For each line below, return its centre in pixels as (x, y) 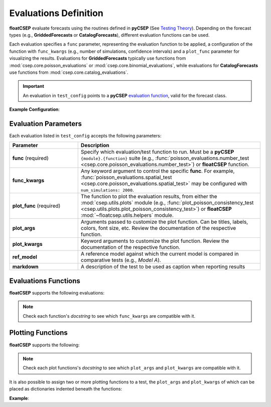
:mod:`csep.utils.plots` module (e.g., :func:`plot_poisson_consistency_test (167, 203)
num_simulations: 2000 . (107, 190)
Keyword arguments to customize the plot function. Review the (155, 241)
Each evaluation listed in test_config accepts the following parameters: (85, 135)
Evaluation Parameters (46, 124)
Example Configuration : (35, 109)
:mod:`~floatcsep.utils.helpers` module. (127, 215)
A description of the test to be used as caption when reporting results (163, 267)
